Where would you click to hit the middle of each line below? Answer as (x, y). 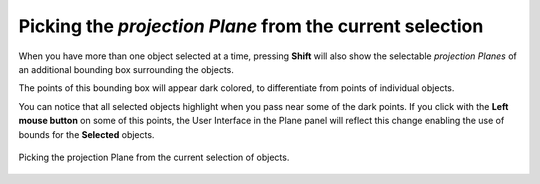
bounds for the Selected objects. (86, 134)
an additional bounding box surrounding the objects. (126, 69)
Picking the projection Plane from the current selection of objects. (154, 157)
